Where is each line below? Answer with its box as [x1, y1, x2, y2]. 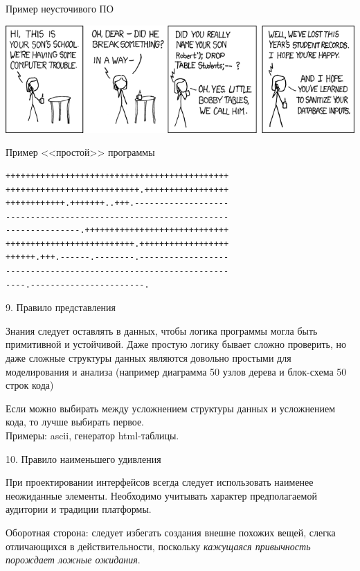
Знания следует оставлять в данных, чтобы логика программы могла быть [6, 323, 318, 337]
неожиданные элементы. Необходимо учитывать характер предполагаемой [6, 488, 317, 502]
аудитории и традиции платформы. [6, 502, 152, 516]
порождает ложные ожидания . [6, 552, 141, 567]
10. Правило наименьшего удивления [6, 451, 161, 466]
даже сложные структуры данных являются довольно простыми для [6, 351, 291, 365]
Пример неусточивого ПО [6, 1, 114, 15]
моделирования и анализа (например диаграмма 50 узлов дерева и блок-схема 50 [6, 364, 347, 378]
